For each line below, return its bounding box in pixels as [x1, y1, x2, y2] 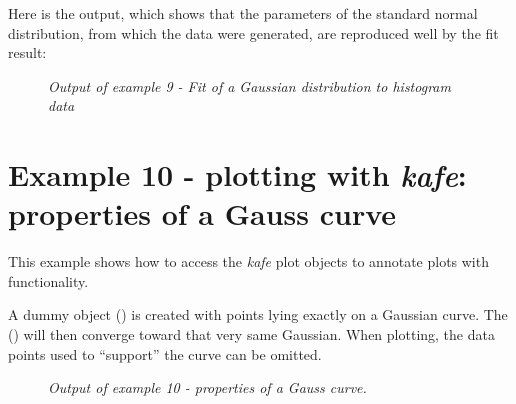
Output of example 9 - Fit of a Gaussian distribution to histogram [48, 75, 451, 96]
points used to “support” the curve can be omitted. [8, 343, 322, 364]
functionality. [8, 270, 89, 291]
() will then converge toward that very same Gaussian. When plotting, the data [8, 324, 495, 345]
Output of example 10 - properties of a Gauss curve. [48, 377, 367, 398]
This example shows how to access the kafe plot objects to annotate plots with [8, 251, 489, 272]
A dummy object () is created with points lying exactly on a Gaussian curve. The [8, 304, 508, 325]
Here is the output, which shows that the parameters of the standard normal [8, 3, 478, 23]
